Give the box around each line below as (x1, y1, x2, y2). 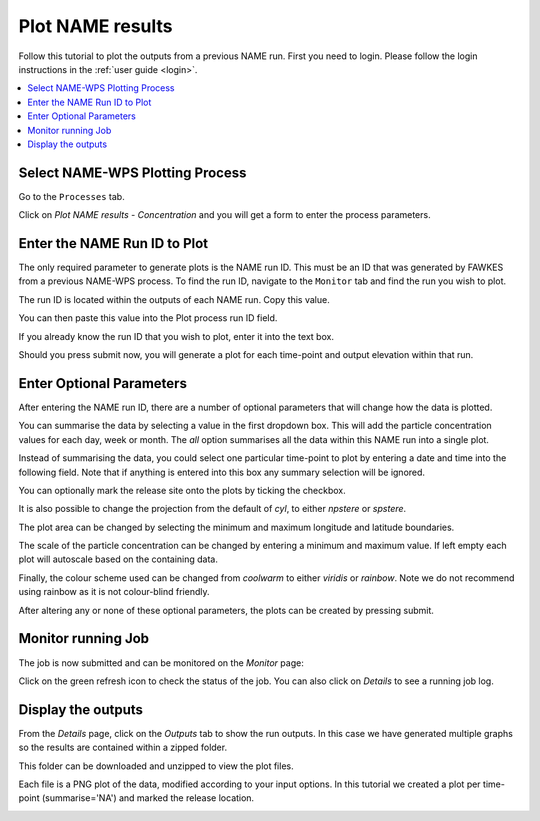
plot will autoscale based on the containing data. (18, 553, 219, 565)
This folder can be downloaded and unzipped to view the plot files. (18, 760, 294, 772)
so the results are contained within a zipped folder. (18, 741, 228, 754)
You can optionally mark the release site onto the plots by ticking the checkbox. (18, 484, 346, 496)
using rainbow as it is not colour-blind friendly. (18, 586, 210, 598)
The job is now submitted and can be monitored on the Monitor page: (18, 656, 304, 669)
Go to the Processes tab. (18, 190, 125, 202)
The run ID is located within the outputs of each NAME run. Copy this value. (18, 293, 330, 305)
